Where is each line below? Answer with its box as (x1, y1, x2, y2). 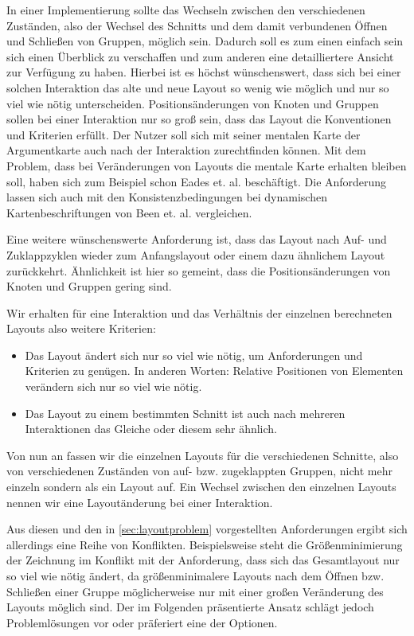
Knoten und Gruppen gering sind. (6, 278, 172, 295)
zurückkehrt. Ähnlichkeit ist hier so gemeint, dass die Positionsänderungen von (6, 262, 391, 279)
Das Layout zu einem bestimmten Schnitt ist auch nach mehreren (25, 404, 346, 421)
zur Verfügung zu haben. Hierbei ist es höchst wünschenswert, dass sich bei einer (6, 64, 401, 80)
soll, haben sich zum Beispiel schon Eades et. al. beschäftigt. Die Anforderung (6, 173, 387, 189)
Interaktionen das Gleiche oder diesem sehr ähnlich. (25, 420, 278, 437)
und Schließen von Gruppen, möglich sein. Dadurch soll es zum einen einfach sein (6, 33, 404, 49)
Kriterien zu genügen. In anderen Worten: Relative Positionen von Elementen (25, 362, 404, 379)
